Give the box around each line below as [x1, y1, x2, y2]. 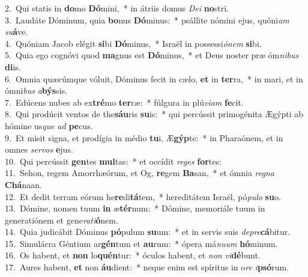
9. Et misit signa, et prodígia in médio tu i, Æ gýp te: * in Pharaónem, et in [5, 131, 283, 144]
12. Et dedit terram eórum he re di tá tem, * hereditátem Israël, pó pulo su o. [5, 190, 281, 202]
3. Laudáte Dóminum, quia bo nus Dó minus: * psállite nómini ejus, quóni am [5, 13, 289, 26]
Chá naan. [5, 178, 42, 190]
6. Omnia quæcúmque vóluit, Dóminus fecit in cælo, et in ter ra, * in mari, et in [5, 72, 303, 85]
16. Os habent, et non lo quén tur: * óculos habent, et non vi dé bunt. [5, 249, 261, 261]
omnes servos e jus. [5, 143, 73, 156]
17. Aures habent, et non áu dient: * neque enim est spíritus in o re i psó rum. [5, 261, 289, 273]
